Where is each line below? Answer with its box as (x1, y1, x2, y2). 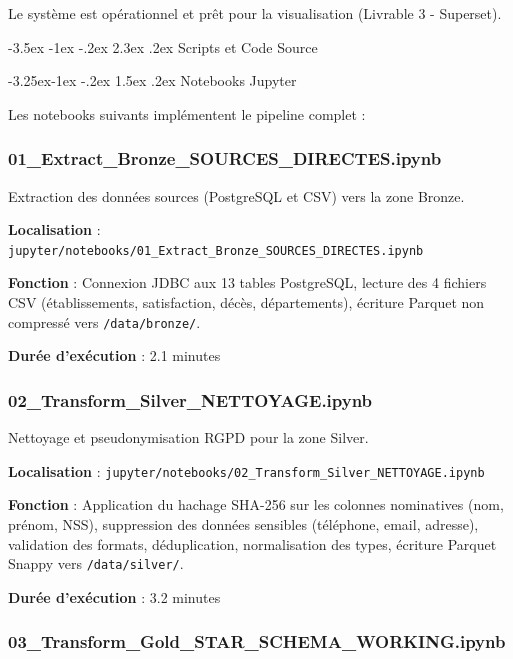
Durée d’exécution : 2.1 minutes (8, 345, 221, 366)
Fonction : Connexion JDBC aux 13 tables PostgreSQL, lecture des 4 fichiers (8, 272, 487, 293)
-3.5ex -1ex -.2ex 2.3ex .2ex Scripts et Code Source (8, 36, 318, 57)
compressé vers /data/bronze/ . (8, 311, 201, 332)
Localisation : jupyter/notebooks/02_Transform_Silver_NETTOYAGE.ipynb (8, 460, 485, 481)
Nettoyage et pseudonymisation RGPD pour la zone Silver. (8, 427, 369, 448)
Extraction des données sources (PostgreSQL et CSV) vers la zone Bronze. (8, 185, 465, 206)
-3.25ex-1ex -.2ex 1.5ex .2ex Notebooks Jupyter (8, 70, 297, 91)
